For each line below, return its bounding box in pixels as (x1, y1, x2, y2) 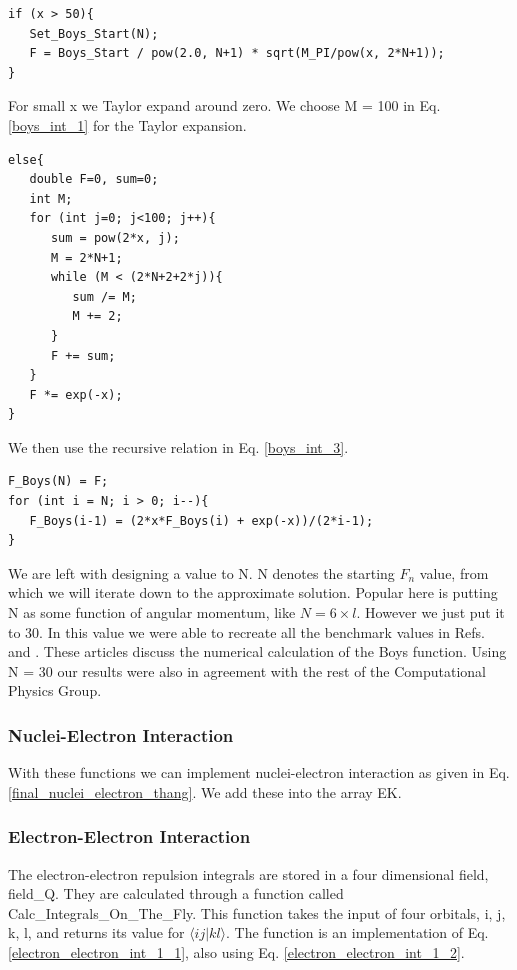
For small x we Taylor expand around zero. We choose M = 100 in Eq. (8, 95, 441, 116)
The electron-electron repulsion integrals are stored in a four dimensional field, (8, 863, 489, 884)
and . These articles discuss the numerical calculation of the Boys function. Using (8, 641, 507, 662)
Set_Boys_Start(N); (29, 26, 159, 41)
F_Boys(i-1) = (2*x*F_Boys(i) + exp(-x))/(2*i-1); (29, 513, 374, 528)
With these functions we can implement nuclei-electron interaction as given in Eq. (8, 762, 510, 783)
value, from (419, 562, 489, 583)
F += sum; (50, 348, 116, 363)
